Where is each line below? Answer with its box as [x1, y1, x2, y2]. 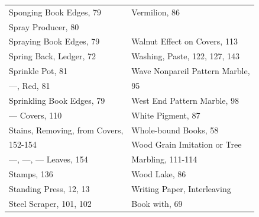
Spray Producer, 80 [9, 20, 79, 33]
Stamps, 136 [9, 168, 53, 180]
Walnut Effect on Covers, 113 [131, 35, 238, 47]
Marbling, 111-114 [131, 153, 198, 165]
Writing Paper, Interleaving [131, 182, 231, 194]
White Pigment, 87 [131, 108, 200, 121]
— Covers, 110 [9, 108, 62, 121]
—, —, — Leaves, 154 [9, 153, 88, 165]
